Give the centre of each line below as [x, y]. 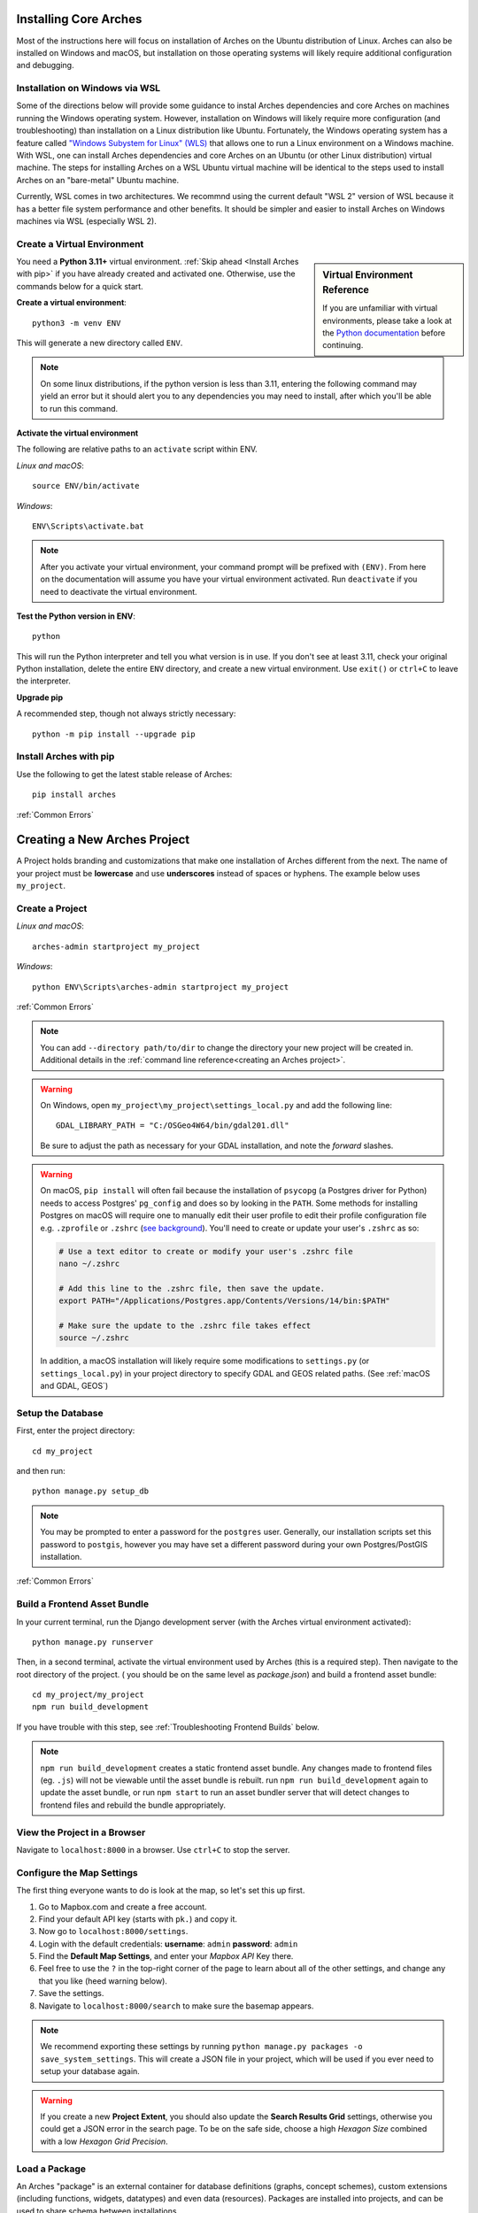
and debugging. [45, 66]
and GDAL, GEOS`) [74, 1386]
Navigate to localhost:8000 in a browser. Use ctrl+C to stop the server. [153, 1849]
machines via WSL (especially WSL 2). [86, 220]
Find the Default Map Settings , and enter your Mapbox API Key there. [166, 1956]
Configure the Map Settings [77, 1872]
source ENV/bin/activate [86, 486]
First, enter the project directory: [76, 1430]
